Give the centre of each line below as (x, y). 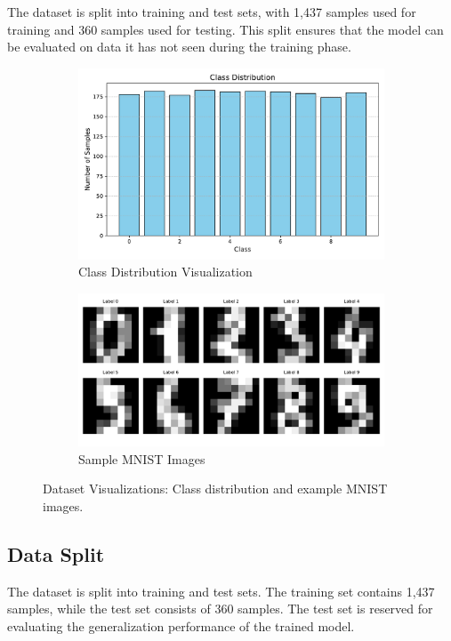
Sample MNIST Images (142, 458)
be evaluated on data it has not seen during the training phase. (179, 47)
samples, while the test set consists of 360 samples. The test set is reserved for (220, 609)
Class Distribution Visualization (165, 272)
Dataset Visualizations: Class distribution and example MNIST (215, 489)
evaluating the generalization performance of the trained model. (181, 625)
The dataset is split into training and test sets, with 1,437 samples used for (212, 12)
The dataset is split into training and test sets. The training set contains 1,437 (221, 591)
